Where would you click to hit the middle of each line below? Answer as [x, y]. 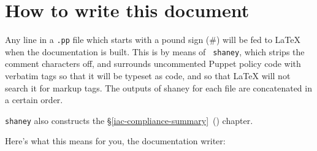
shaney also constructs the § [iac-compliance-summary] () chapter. [129, 120]
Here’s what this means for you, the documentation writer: [115, 141]
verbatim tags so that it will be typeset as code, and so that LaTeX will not [148, 76]
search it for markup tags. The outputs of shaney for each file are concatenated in [158, 87]
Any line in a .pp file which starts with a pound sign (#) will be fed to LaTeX [153, 40]
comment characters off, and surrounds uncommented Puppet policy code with [153, 64]
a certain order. [34, 100]
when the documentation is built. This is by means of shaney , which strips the [155, 51]
